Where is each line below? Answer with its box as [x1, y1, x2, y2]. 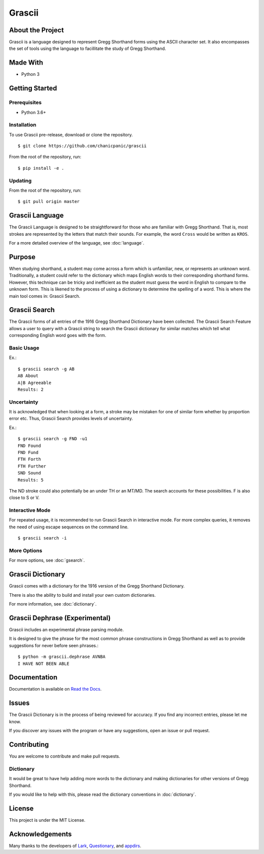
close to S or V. [9, 494, 40, 501]
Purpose [9, 252, 36, 261]
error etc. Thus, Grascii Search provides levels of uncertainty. [9, 416, 133, 422]
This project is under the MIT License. [9, 817, 86, 823]
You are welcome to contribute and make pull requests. [9, 753, 121, 759]
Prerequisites [9, 99, 42, 106]
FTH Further [18, 463, 46, 469]
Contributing [9, 740, 49, 748]
